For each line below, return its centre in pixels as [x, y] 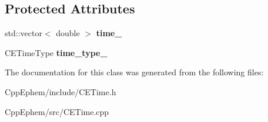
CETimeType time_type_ [56, 52]
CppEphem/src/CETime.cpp [57, 111]
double [68, 33]
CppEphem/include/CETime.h [61, 91]
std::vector [24, 33]
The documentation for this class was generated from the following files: [134, 72]
